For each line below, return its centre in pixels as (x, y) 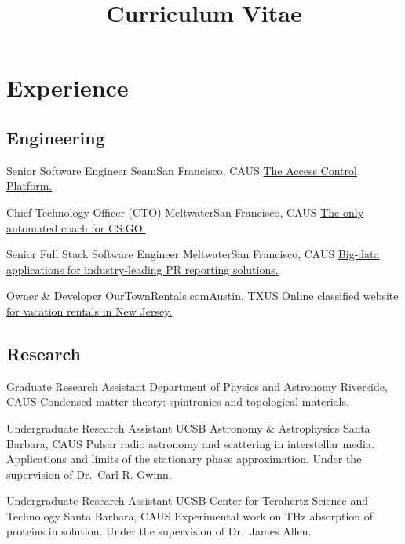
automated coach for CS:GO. (76, 227)
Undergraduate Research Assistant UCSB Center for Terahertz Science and (188, 500)
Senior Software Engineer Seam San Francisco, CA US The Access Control (182, 170)
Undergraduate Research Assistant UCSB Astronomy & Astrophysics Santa (188, 427)
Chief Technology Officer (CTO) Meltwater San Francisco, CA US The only (185, 212)
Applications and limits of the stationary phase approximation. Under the (184, 459)
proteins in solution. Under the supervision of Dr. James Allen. (159, 531)
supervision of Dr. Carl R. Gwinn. (89, 474)
